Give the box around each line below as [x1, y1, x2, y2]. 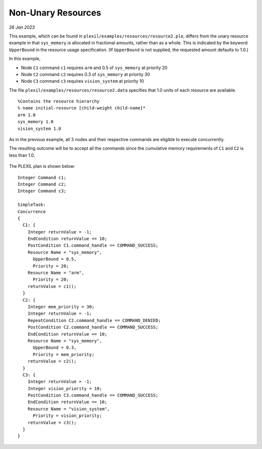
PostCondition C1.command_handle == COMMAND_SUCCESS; [27, 243, 159, 248]
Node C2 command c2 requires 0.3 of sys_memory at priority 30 [21, 71, 150, 77]
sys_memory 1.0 [17, 119, 54, 125]
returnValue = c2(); [27, 359, 77, 364]
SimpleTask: [17, 202, 46, 208]
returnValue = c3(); [27, 420, 77, 425]
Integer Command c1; [17, 175, 66, 180]
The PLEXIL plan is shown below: [9, 163, 75, 169]
